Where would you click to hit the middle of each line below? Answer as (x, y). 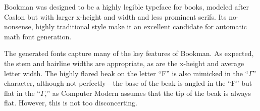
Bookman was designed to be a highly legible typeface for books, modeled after (127, 7)
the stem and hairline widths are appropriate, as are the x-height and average (124, 63)
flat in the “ (22, 93)
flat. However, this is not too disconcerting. (71, 103)
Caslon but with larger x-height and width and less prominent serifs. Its (115, 16)
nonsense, (19, 26)
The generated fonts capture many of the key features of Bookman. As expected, (129, 53)
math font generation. (38, 36)
